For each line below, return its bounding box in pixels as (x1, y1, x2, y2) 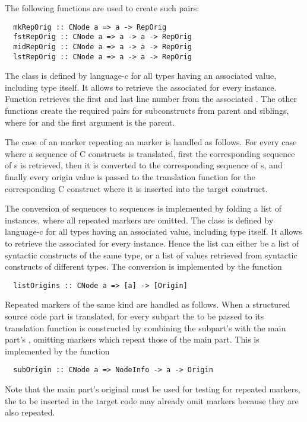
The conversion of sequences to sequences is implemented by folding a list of (5, 202, 282, 215)
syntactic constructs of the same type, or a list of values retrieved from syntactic (5, 248, 297, 261)
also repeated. (5, 406, 55, 418)
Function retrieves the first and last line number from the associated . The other (5, 92, 297, 105)
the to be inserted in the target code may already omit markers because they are (5, 394, 299, 407)
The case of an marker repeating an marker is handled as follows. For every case (5, 136, 297, 148)
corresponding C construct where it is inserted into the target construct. (5, 182, 268, 194)
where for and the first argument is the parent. (5, 116, 175, 128)
